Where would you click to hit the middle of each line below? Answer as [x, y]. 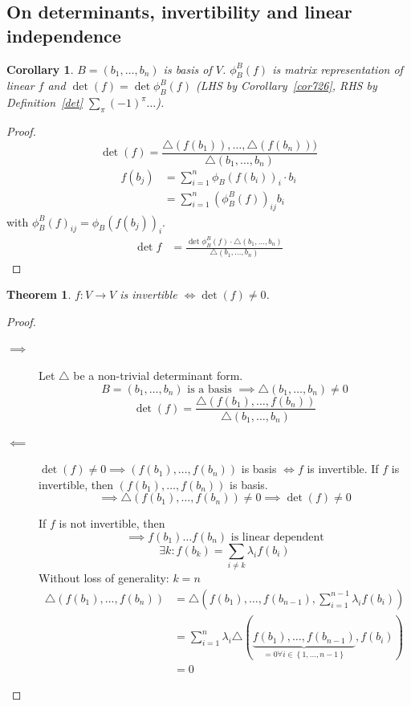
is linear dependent [277, 537]
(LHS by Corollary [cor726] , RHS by [286, 86]
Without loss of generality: [104, 578]
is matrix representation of [338, 69]
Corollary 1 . [40, 69]
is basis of [187, 69]
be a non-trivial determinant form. [158, 375]
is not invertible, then [112, 523]
